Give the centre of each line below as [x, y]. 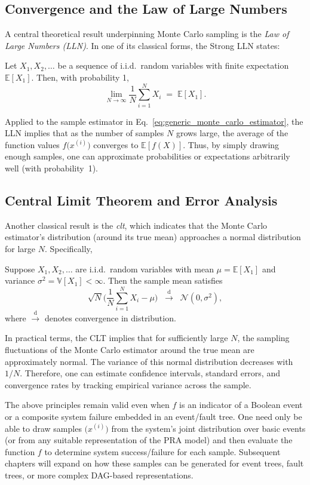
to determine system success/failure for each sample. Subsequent [162, 451]
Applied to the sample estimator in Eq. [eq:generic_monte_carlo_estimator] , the [154, 121]
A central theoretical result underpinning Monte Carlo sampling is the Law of [147, 34]
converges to [116, 144]
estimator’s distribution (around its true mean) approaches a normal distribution [153, 237]
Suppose [20, 268]
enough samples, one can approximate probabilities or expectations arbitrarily [148, 156]
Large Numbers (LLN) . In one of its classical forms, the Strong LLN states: [142, 45]
